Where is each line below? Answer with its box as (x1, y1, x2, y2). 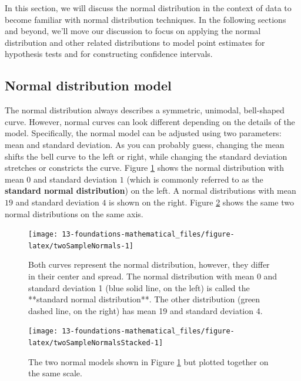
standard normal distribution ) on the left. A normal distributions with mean (5, 184, 296, 197)
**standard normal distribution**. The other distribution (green (28, 293, 260, 305)
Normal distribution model (5, 76, 172, 95)
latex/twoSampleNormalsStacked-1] (28, 339, 163, 348)
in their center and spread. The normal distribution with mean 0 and (28, 270, 277, 282)
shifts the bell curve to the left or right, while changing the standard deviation (5, 150, 287, 162)
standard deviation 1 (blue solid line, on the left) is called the (28, 281, 250, 294)
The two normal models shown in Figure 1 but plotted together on (28, 355, 269, 367)
